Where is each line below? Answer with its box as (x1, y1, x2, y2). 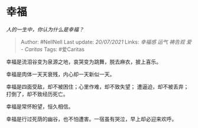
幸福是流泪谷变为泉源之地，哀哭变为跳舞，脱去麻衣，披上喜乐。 (6, 58, 161, 65)
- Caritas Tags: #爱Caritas (20, 45, 85, 53)
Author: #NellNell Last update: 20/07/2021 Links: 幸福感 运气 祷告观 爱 (20, 38, 192, 45)
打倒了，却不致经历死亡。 (6, 90, 69, 97)
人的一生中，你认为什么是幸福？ (6, 26, 84, 33)
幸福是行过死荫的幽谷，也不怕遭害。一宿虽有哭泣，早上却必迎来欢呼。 (6, 115, 177, 122)
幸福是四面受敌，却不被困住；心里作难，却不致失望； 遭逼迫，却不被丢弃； (6, 83, 189, 90)
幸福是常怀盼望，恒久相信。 (6, 103, 74, 110)
